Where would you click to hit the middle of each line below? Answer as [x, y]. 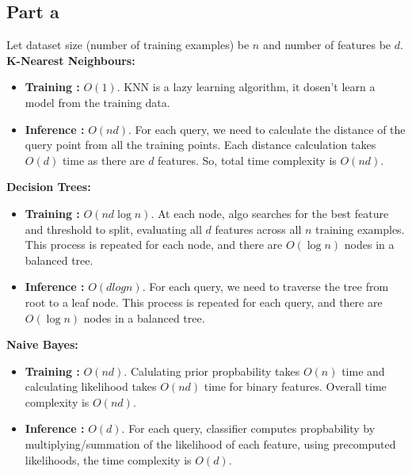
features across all [258, 229]
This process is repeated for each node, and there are [154, 245]
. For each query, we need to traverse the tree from [265, 287]
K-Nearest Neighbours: [71, 60]
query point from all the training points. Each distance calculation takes [200, 145]
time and [363, 371]
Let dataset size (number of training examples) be [128, 45]
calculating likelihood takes [91, 386]
